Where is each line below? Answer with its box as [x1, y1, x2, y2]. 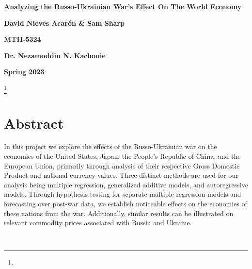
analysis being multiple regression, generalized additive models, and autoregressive [4, 179, 248, 189]
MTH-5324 [4, 34, 41, 44]
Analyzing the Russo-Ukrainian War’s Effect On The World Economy [4, 1, 242, 11]
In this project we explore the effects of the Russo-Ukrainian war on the [4, 141, 217, 151]
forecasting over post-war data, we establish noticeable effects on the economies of [4, 198, 247, 208]
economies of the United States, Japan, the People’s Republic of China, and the [4, 151, 241, 161]
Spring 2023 [4, 67, 45, 77]
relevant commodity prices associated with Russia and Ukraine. [4, 218, 192, 228]
